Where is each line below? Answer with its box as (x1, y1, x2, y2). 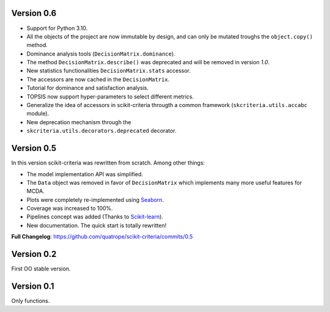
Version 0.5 (11, 143, 57, 154)
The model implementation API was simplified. (26, 170, 144, 177)
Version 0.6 (11, 8, 57, 18)
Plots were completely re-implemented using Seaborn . (26, 196, 164, 203)
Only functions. (11, 297, 50, 305)
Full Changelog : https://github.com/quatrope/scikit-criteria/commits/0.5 (11, 233, 193, 240)
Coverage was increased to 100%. (26, 205, 113, 212)
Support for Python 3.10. (26, 24, 88, 32)
